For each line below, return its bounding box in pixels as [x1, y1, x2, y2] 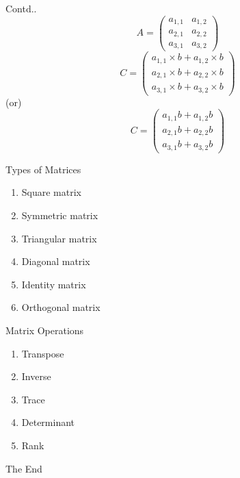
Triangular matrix [21, 231, 97, 245]
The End [5, 461, 42, 475]
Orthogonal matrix [21, 300, 101, 314]
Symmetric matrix [21, 207, 98, 222]
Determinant [21, 415, 75, 429]
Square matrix [21, 185, 82, 199]
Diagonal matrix [21, 254, 90, 268]
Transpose [21, 346, 64, 360]
